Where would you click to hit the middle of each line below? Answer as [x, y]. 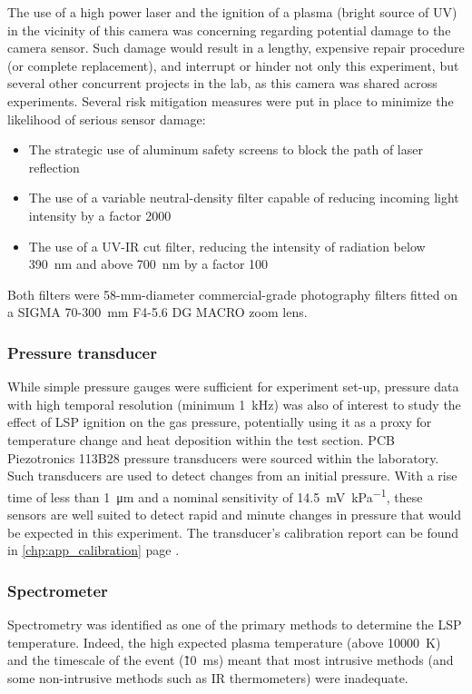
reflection [54, 167]
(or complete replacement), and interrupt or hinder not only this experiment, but [233, 65]
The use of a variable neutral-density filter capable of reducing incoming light [244, 198]
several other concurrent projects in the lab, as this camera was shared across [222, 83]
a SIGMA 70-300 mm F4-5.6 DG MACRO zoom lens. [157, 312]
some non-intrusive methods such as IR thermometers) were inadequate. [208, 677]
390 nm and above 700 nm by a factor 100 [148, 264]
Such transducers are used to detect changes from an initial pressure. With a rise [232, 476]
